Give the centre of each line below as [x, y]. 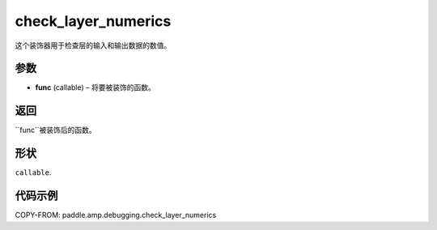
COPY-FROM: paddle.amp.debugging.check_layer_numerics [116, 215]
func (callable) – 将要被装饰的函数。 [95, 87]
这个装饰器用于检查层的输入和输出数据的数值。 [93, 45]
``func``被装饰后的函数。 [55, 130]
